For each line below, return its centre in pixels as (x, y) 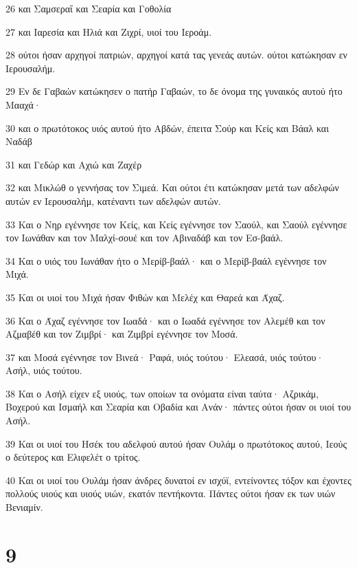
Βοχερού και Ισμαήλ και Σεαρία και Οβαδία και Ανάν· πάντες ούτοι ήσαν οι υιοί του (178, 407)
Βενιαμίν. (24, 507)
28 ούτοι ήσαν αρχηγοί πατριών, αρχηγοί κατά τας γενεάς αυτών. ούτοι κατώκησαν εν (176, 55)
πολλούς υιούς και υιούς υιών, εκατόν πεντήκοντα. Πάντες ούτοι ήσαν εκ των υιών (171, 493)
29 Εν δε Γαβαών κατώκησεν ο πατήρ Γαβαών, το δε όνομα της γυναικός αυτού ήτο (174, 91)
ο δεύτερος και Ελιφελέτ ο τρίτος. (73, 457)
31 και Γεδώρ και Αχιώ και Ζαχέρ (74, 164)
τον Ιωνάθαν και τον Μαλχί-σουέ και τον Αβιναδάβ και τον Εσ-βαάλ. (145, 238)
